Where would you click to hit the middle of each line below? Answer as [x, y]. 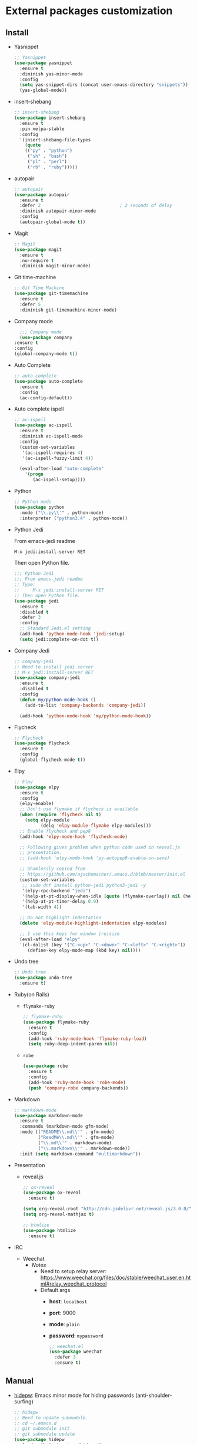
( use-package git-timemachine [51, 294]
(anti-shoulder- [154, 1395]
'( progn [34, 474]
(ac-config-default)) [46, 398]
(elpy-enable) [37, 804]
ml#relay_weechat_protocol [74, 1284]
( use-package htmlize [49, 1230]
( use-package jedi [36, 601]
